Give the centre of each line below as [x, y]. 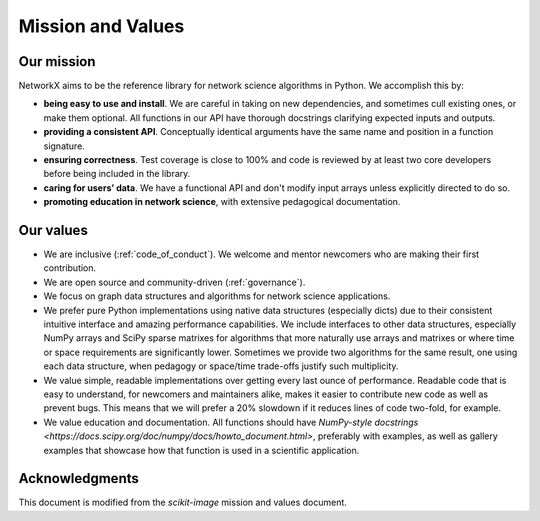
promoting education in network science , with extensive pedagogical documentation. [222, 202]
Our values [53, 230]
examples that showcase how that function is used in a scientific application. [201, 450]
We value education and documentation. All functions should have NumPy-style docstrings [231, 422]
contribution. [70, 268]
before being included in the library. [117, 174]
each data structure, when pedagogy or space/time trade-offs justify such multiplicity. [221, 366]
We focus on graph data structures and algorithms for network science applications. [217, 296]
